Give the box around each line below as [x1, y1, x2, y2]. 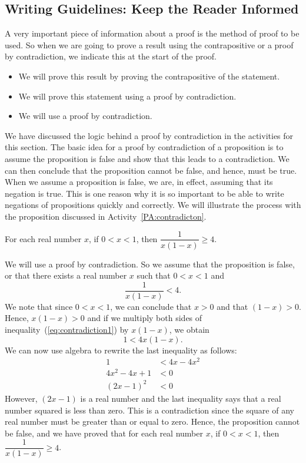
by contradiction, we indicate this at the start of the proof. [5, 50, 217, 62]
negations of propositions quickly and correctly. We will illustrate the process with [5, 199, 301, 211]
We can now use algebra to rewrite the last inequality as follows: [5, 343, 237, 356]
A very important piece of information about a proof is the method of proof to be [5, 27, 300, 39]
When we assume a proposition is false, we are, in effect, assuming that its [5, 176, 273, 188]
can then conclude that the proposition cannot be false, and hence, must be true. [5, 164, 297, 176]
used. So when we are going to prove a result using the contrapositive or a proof [5, 38, 294, 51]
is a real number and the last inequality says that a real [80, 392, 281, 404]
